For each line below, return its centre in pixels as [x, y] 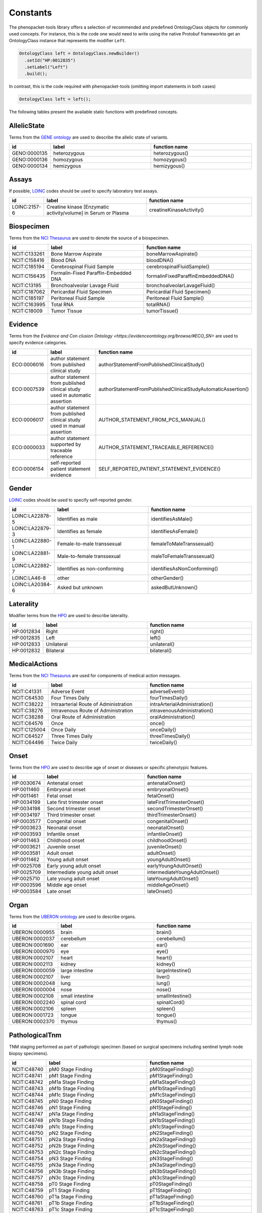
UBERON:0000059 [33, 970]
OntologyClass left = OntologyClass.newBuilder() [79, 54]
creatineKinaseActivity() [176, 210]
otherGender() [167, 578]
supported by [66, 444]
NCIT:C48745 [27, 1101]
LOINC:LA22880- [32, 541]
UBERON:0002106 [33, 1009]
